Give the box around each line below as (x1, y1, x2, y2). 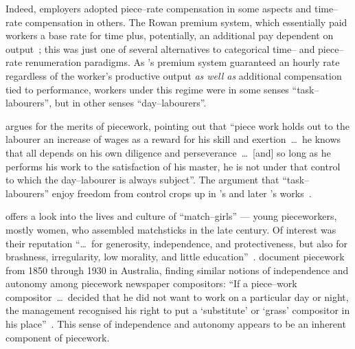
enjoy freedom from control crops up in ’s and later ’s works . (51, 185, 312, 200)
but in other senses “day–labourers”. (54, 95, 207, 110)
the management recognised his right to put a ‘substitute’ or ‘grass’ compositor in (5, 303, 350, 317)
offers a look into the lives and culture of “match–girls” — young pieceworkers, (5, 209, 337, 223)
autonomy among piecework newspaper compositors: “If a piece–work (5, 276, 297, 291)
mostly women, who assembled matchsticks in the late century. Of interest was (5, 222, 336, 236)
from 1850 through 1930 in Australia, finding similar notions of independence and (5, 262, 349, 277)
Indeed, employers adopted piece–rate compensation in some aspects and (5, 1, 312, 15)
